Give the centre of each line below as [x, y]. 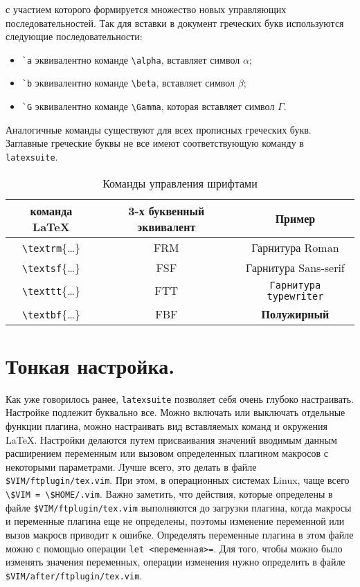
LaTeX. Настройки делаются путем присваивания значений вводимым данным [171, 439]
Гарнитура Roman [295, 247]
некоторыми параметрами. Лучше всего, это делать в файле [131, 466]
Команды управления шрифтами [180, 183]
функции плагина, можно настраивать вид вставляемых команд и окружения [166, 425]
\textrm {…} [51, 247]
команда [51, 210]
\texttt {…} [51, 291]
